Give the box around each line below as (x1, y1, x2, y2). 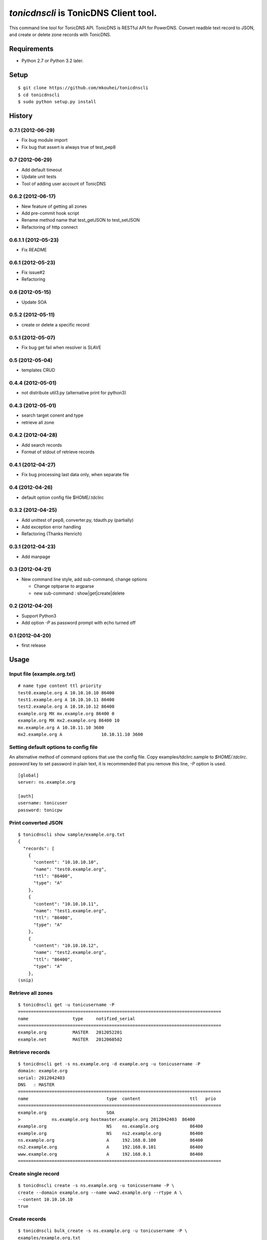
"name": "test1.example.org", (33, 908, 107, 914)
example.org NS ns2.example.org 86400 (18, 1130, 203, 1136)
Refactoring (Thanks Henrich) (21, 531, 82, 537)
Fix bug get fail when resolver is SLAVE (21, 344, 101, 350)
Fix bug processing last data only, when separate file (21, 472, 130, 478)
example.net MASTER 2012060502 (18, 1037, 123, 1042)
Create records (9, 1216, 46, 1223)
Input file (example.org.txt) (9, 670, 76, 677)
